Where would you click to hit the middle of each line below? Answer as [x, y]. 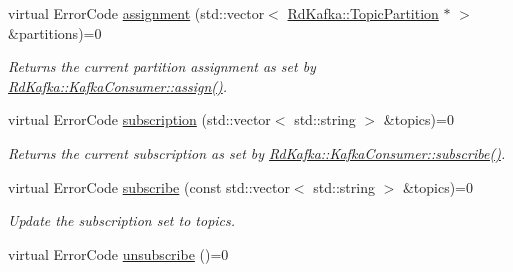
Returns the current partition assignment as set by [162, 66]
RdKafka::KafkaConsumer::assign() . [118, 85]
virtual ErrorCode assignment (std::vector [136, 13]
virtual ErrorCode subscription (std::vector [139, 119]
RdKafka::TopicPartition [363, 13]
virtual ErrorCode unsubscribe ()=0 [118, 253]
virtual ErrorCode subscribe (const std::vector [149, 186]
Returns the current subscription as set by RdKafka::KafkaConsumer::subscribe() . [257, 152]
